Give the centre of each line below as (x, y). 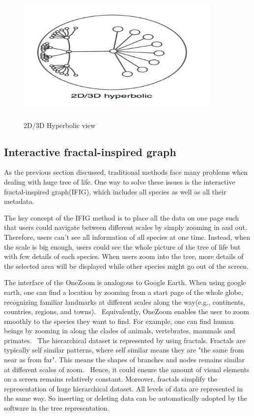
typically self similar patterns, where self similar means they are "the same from (124, 350)
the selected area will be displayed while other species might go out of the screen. (126, 266)
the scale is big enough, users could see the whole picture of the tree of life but (122, 246)
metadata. (19, 201)
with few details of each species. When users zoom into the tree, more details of (124, 256)
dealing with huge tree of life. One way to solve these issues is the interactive (120, 181)
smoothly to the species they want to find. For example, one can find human (119, 321)
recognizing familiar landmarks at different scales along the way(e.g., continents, (125, 302)
